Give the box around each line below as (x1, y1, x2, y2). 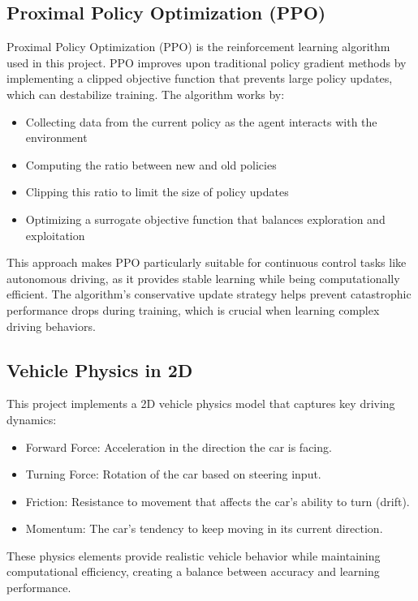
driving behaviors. (6, 317, 96, 334)
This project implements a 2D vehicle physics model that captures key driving (6, 395, 395, 412)
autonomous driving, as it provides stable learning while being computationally (6, 269, 400, 286)
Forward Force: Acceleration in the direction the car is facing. (25, 438, 332, 455)
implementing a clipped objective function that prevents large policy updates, (6, 70, 393, 87)
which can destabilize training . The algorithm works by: (6, 85, 285, 102)
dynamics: (6, 410, 57, 427)
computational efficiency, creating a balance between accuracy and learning (6, 563, 380, 580)
